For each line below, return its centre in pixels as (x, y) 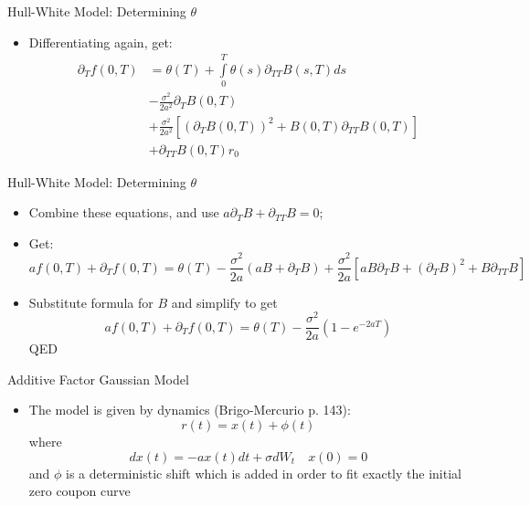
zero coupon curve (79, 491)
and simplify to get (224, 302)
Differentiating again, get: (101, 42)
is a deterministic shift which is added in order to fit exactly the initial (264, 473)
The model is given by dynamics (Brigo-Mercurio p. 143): (190, 410)
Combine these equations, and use (124, 212)
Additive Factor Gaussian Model (98, 379)
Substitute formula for (91, 302)
